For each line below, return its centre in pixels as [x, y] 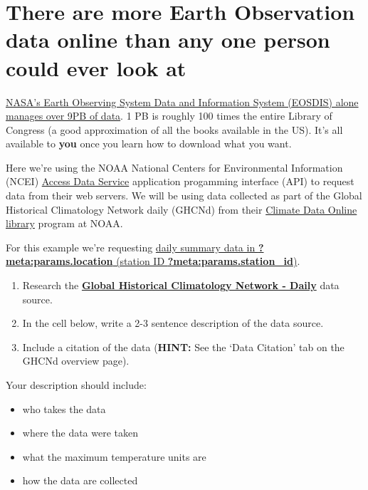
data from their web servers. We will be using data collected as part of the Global [184, 196]
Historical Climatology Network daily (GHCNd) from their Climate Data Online [182, 209]
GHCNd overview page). [76, 361]
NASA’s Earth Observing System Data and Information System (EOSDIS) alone [182, 101]
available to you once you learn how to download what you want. [149, 144]
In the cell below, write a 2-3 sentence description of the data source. [173, 323]
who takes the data [64, 408]
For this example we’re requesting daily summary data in [131, 247]
